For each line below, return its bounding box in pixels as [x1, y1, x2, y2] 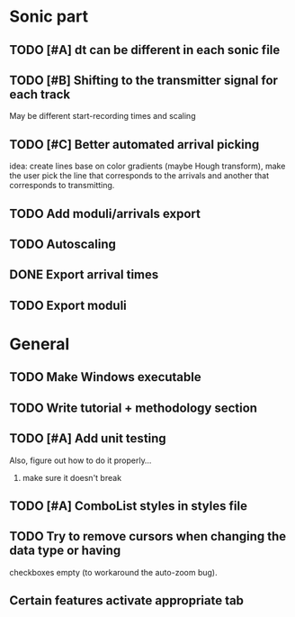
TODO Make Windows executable [9, 369, 201, 385]
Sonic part [9, 6, 89, 27]
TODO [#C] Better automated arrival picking [9, 137, 260, 152]
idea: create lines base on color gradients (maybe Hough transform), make [9, 160, 286, 172]
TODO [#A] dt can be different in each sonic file [9, 42, 281, 58]
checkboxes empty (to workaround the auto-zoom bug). [9, 567, 218, 577]
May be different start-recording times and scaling [9, 111, 196, 122]
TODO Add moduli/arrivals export [9, 205, 201, 222]
